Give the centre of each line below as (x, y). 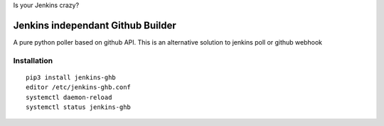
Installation (33, 60)
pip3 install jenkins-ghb (71, 77)
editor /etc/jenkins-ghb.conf (79, 87)
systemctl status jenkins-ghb (79, 107)
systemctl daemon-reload (69, 97)
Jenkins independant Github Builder (95, 25)
